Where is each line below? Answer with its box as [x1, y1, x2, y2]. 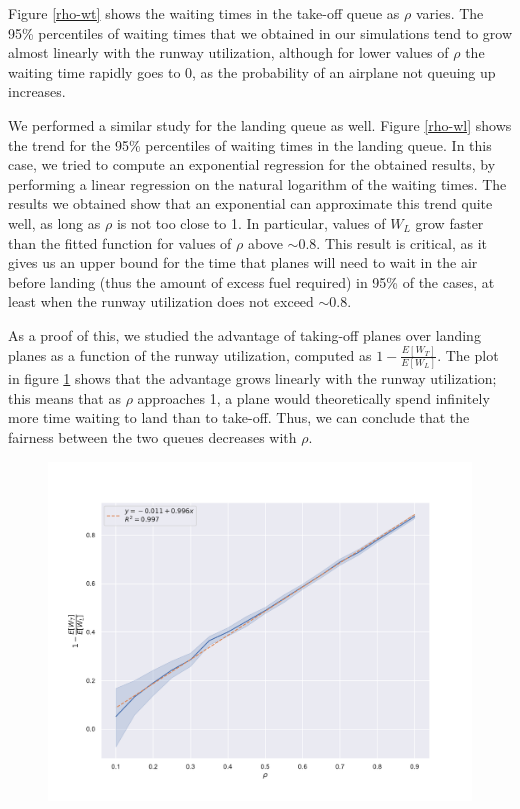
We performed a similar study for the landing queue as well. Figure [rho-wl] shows [8, 114, 512, 135]
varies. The [415, 3, 484, 23]
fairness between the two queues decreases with [8, 426, 297, 447]
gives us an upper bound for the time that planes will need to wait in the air [8, 252, 478, 273]
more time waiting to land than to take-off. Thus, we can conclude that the [8, 407, 470, 428]
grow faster [415, 212, 484, 233]
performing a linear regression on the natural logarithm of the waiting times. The [8, 173, 507, 194]
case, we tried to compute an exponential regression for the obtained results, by [8, 154, 496, 175]
